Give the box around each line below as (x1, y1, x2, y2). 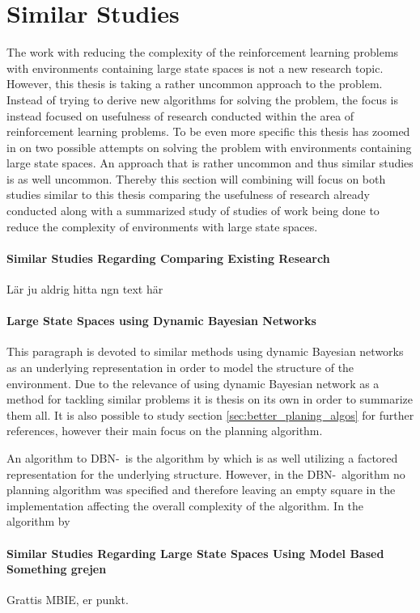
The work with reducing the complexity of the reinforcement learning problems (6, 44, 399, 61)
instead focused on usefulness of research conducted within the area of (6, 107, 354, 124)
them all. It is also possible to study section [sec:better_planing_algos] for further (6, 406, 414, 423)
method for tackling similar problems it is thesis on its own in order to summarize (6, 391, 414, 408)
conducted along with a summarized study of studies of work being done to (6, 202, 380, 219)
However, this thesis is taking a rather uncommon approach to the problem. (6, 75, 383, 92)
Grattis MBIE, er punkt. (6, 591, 129, 608)
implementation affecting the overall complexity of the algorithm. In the (6, 497, 364, 514)
